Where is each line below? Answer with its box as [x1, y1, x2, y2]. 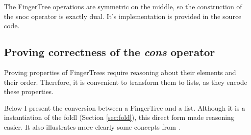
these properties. [4, 86, 53, 96]
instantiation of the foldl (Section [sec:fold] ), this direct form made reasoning [4, 112, 234, 122]
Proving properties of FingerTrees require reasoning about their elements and [4, 67, 236, 77]
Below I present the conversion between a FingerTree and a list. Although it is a [4, 102, 245, 113]
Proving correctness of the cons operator [4, 44, 215, 59]
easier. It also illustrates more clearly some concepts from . [4, 121, 180, 132]
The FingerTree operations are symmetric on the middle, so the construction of [4, 1, 242, 11]
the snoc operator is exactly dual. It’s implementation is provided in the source [4, 11, 242, 21]
